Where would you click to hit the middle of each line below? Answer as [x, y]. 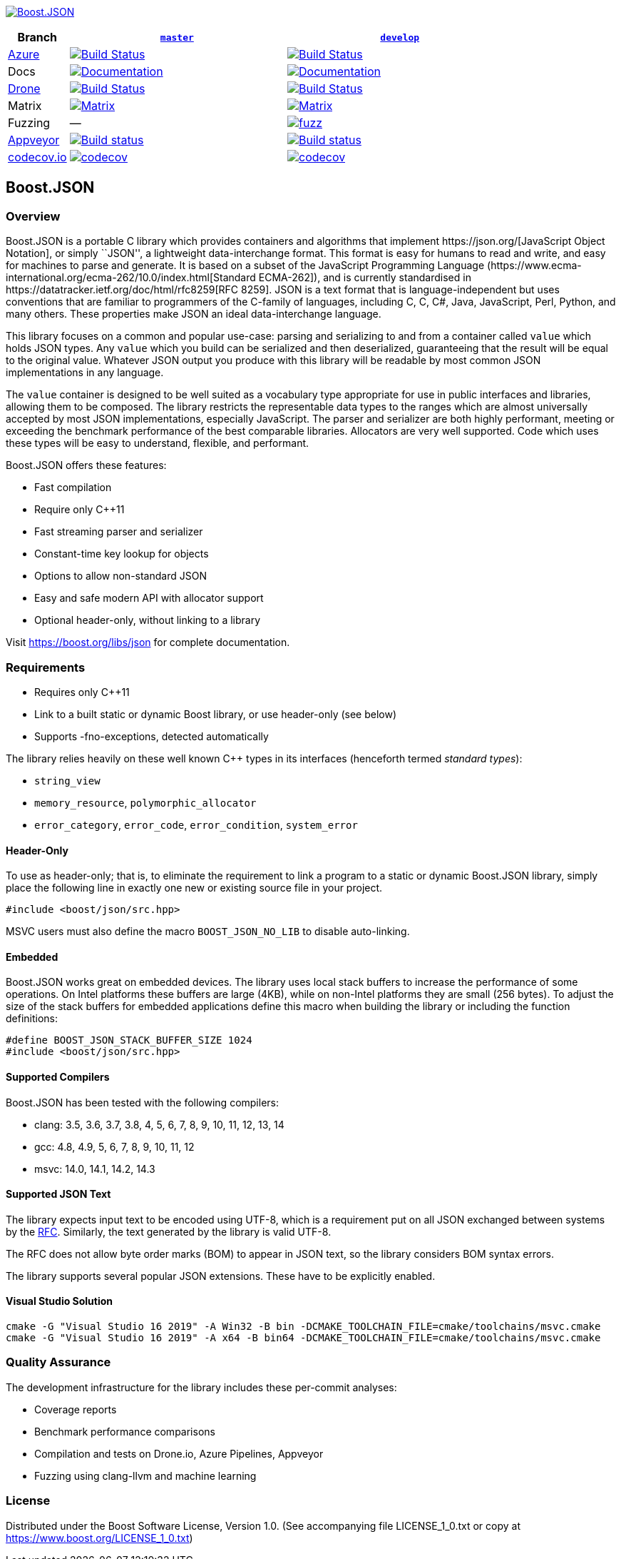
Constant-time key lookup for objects [122, 554]
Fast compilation [73, 488]
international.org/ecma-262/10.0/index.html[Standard [131, 278]
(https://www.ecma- [534, 266]
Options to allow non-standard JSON [120, 576]
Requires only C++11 [82, 692]
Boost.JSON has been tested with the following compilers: [142, 1102]
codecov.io [37, 157]
